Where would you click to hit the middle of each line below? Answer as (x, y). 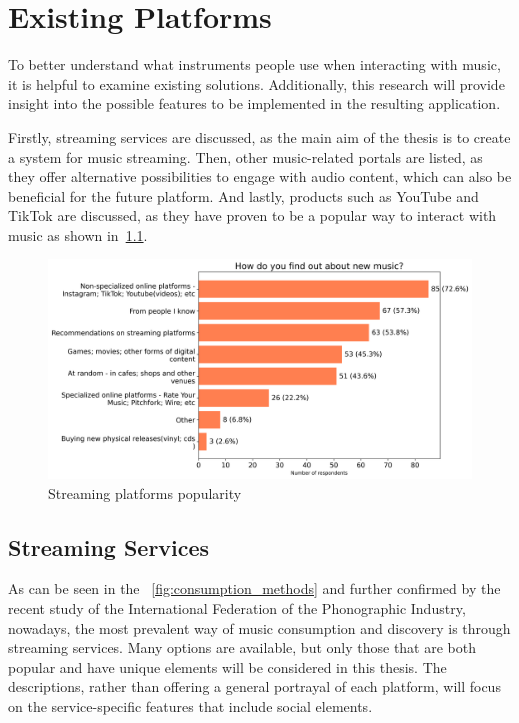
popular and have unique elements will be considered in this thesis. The (227, 666)
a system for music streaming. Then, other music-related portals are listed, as (245, 156)
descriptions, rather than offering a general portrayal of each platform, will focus (254, 686)
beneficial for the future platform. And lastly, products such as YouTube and (243, 195)
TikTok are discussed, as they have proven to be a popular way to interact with (252, 215)
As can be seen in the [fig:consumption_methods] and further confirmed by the (254, 588)
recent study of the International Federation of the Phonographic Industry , (237, 607)
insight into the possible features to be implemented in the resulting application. (254, 103)
